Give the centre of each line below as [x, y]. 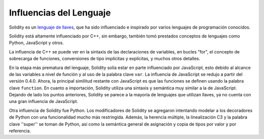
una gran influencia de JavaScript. [44, 102]
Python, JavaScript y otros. [36, 43]
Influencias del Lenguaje [60, 13]
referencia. [20, 131]
